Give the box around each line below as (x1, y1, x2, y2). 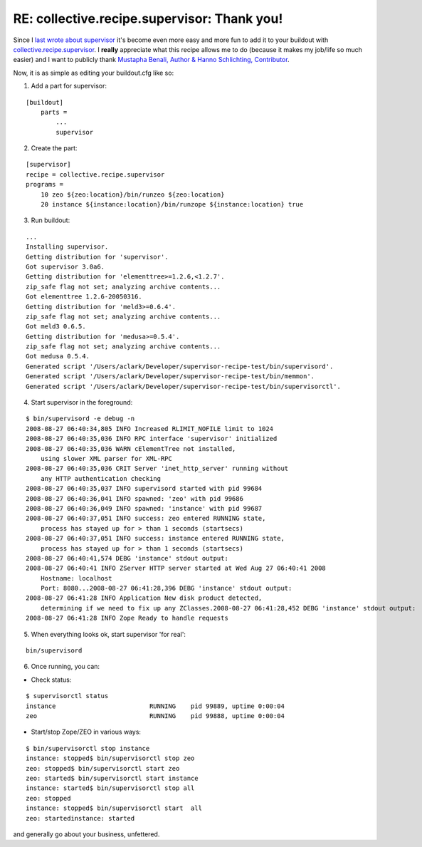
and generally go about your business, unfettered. (13, 830, 160, 838)
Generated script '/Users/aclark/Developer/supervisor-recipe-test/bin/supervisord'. (26, 362, 334, 370)
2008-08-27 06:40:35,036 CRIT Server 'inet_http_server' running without (26, 464, 289, 473)
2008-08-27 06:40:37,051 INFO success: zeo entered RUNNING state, (26, 514, 266, 523)
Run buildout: (31, 216, 70, 224)
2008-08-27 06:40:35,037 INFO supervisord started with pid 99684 (26, 484, 263, 493)
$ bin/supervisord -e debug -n (26, 415, 135, 423)
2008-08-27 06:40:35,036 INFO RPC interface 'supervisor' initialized (26, 435, 278, 443)
